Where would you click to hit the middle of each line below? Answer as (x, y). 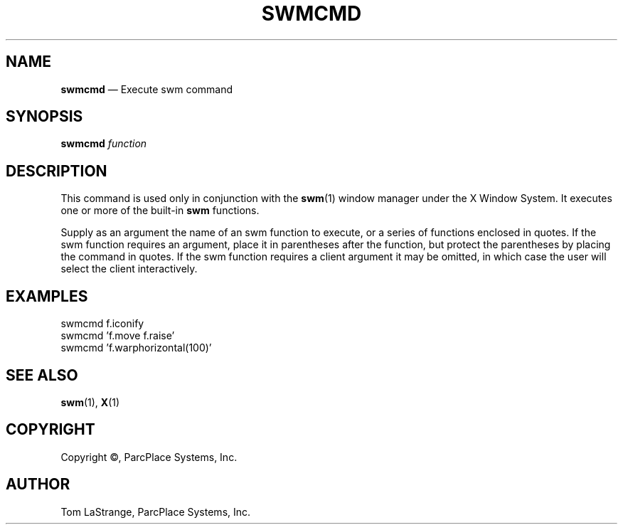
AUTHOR (38, 484)
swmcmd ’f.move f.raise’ (118, 336)
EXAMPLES (47, 296)
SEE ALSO (42, 375)
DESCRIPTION (57, 171)
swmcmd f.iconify (102, 324)
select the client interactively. (129, 269)
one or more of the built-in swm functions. (160, 211)
